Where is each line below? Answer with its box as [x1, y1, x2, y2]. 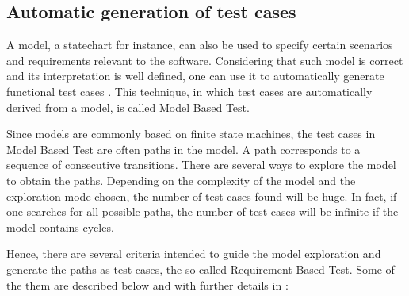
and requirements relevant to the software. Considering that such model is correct [6, 52, 403, 68]
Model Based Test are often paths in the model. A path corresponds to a [6, 140, 361, 157]
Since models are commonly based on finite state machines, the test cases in [6, 125, 376, 142]
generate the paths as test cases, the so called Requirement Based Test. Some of [6, 260, 395, 277]
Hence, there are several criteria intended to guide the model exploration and [6, 245, 381, 262]
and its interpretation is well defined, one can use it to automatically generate [6, 67, 384, 84]
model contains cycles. [6, 218, 114, 235]
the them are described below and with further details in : [6, 276, 289, 293]
